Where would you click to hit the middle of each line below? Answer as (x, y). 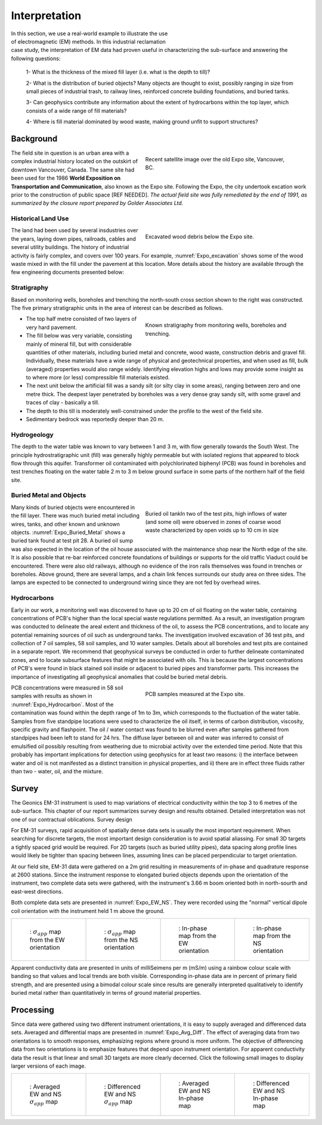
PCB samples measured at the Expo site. (195, 694)
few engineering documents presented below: (68, 272)
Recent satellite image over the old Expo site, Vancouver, (215, 159)
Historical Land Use (40, 219)
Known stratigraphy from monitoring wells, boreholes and (216, 325)
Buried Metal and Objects (49, 495)
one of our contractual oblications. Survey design (72, 819)
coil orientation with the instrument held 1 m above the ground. (88, 911)
